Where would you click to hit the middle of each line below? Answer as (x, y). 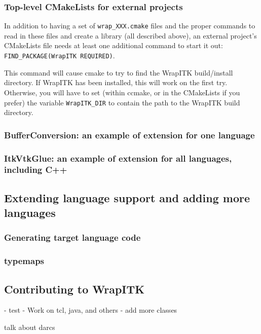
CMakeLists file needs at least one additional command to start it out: (114, 45)
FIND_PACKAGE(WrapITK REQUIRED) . (60, 55)
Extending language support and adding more (127, 197)
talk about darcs (30, 327)
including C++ (36, 170)
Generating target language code (72, 237)
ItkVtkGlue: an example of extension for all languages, (118, 158)
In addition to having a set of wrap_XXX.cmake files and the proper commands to (130, 26)
